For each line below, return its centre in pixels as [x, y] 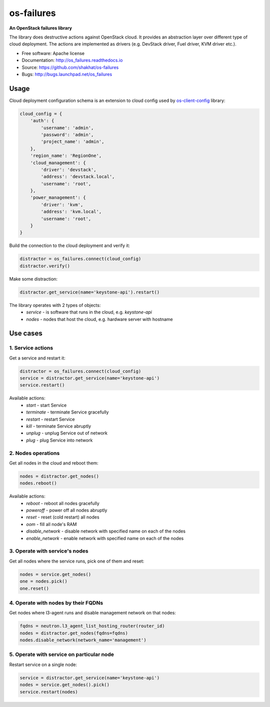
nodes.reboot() [38, 483]
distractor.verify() [45, 266]
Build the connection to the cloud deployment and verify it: [69, 245]
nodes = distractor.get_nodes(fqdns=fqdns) [74, 633]
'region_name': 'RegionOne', [66, 156]
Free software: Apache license [53, 53]
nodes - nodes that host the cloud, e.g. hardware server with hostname [99, 319]
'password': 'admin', [67, 134]
